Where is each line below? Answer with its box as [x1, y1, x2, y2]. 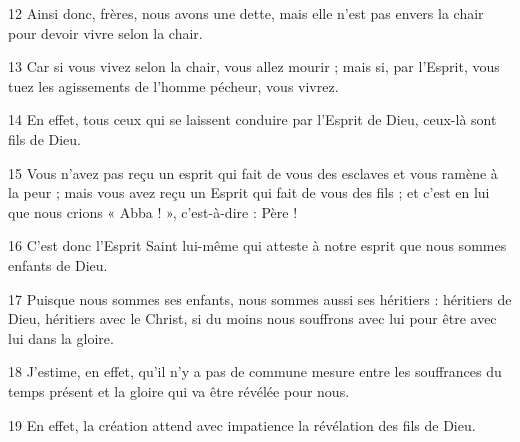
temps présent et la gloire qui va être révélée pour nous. [8, 380, 350, 401]
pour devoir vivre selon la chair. [8, 22, 203, 43]
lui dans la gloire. [8, 327, 114, 348]
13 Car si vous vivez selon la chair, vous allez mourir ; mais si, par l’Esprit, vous [8, 56, 500, 77]
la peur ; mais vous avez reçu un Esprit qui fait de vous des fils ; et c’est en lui [8, 182, 490, 203]
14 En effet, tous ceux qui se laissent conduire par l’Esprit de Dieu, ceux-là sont [8, 109, 497, 130]
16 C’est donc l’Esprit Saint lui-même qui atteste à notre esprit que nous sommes [8, 235, 507, 256]
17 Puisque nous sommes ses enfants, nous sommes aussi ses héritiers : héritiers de [8, 288, 512, 309]
